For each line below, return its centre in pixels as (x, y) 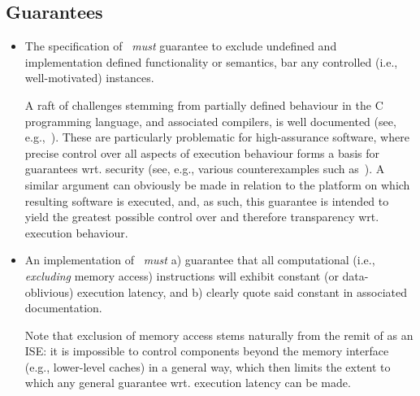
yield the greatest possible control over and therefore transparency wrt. (202, 217)
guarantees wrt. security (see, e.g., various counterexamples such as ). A (205, 169)
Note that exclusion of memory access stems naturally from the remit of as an (219, 335)
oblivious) (49, 292)
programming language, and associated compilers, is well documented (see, (210, 121)
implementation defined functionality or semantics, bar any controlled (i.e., (211, 61)
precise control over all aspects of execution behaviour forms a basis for (202, 152)
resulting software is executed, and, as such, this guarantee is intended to (207, 200)
